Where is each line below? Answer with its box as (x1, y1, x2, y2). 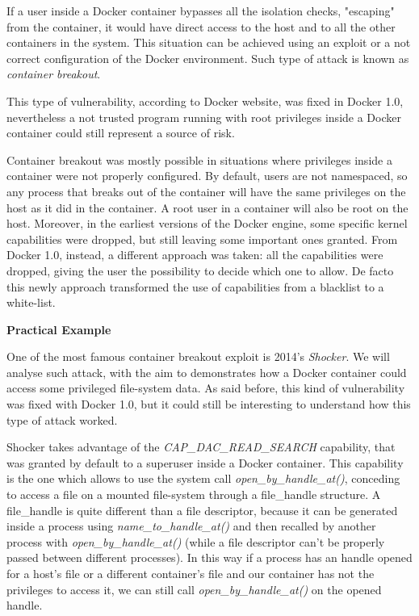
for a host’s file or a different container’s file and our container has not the (6, 565, 375, 581)
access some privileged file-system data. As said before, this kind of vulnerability (6, 379, 405, 396)
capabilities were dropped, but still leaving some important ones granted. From (6, 230, 398, 247)
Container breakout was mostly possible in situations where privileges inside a (6, 151, 392, 168)
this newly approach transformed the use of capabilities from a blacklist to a (6, 278, 384, 295)
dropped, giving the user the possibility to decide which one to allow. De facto (6, 262, 394, 279)
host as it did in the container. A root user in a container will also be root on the (6, 199, 409, 216)
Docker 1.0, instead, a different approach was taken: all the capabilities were (6, 246, 383, 263)
